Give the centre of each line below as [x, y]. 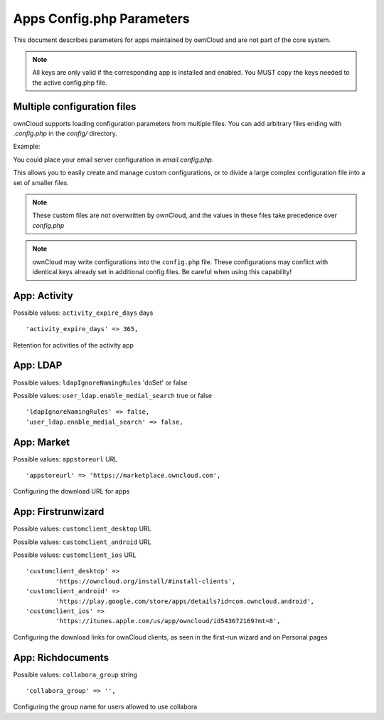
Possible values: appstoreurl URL [65, 459]
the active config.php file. [70, 83]
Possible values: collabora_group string [75, 674]
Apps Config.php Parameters [101, 19]
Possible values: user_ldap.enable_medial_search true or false [113, 395]
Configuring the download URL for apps [71, 491]
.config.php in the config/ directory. [65, 134]
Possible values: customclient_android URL [82, 542]
